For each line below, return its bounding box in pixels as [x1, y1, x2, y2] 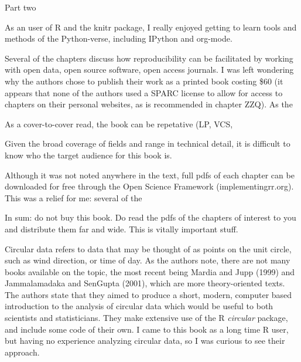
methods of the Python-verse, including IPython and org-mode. [5, 32, 232, 45]
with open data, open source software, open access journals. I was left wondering [5, 63, 294, 76]
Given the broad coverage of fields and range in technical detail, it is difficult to [5, 137, 290, 150]
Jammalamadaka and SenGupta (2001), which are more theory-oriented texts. [5, 277, 285, 289]
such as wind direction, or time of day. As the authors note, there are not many [5, 254, 290, 266]
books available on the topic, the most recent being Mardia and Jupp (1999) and [5, 265, 295, 278]
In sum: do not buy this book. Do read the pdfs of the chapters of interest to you [5, 211, 296, 224]
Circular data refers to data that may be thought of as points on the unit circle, [5, 242, 292, 255]
